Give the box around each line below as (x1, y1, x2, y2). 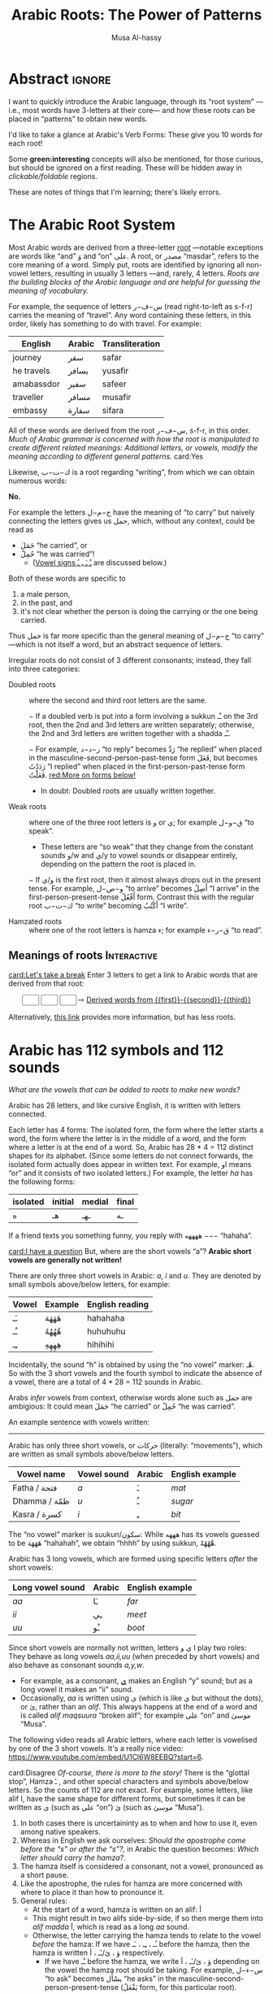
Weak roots (8, 801, 47, 811)
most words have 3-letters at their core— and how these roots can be (22, 105, 256, 115)
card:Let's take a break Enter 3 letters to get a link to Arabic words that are (8, 970, 258, 980)
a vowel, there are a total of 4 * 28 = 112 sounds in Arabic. (8, 1377, 203, 1387)
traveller (12, 391, 45, 403)
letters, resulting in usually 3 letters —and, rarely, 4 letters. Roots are (29, 268, 260, 278)
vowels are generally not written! (8, 1255, 122, 1265)
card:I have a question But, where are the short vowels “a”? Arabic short (8, 1247, 252, 1256)
